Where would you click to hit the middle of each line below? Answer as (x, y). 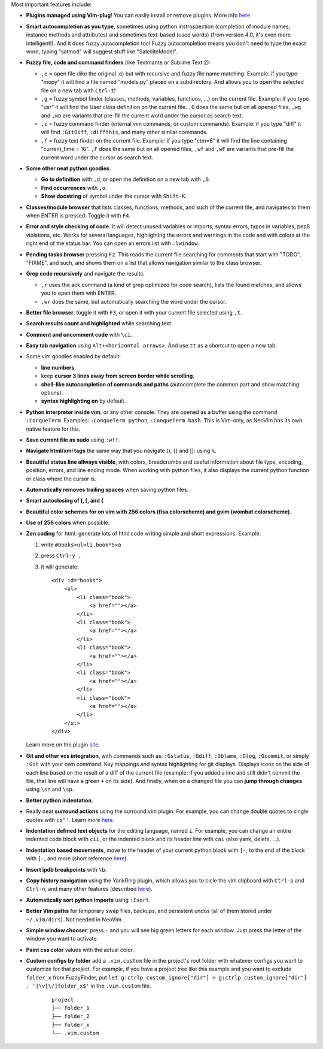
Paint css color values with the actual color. (80, 950)
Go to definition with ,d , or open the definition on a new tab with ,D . (126, 179)
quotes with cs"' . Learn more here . (70, 820)
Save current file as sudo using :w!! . (73, 440)
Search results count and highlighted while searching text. (99, 324)
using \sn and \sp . (50, 789)
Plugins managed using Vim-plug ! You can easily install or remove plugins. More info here (138, 16)
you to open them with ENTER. (79, 293)
